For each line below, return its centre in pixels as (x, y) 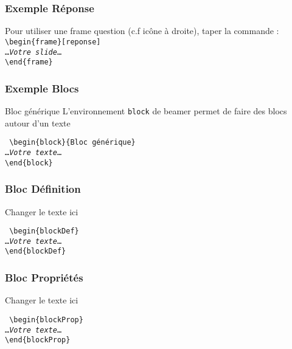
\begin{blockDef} (44, 231)
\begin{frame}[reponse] (53, 42)
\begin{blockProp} (46, 320)
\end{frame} (29, 62)
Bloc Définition (43, 189)
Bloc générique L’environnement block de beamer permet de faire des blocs (146, 111)
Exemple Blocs (42, 88)
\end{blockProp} (38, 340)
